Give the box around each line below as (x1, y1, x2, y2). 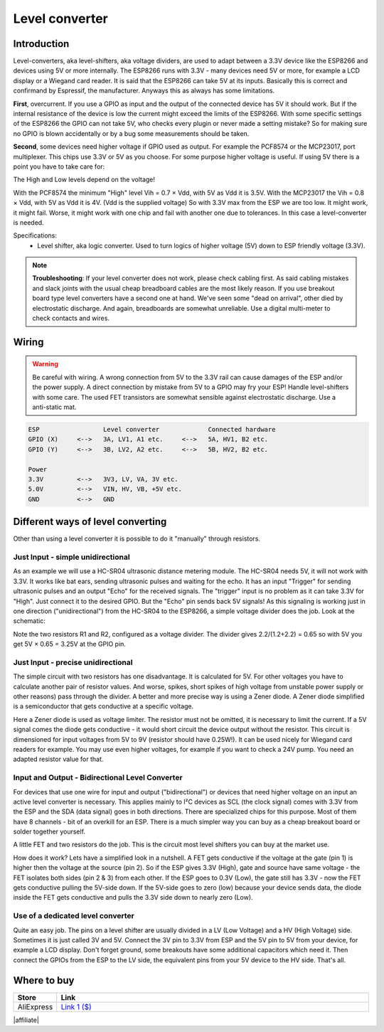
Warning (32, 360, 58, 368)
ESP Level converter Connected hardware (28, 425, 276, 433)
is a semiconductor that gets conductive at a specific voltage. (13, 702, 194, 711)
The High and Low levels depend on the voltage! (13, 175, 156, 184)
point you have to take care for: (13, 162, 105, 171)
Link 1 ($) (60, 1001, 92, 1011)
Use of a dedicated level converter (13, 911, 134, 921)
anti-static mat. (32, 403, 78, 412)
